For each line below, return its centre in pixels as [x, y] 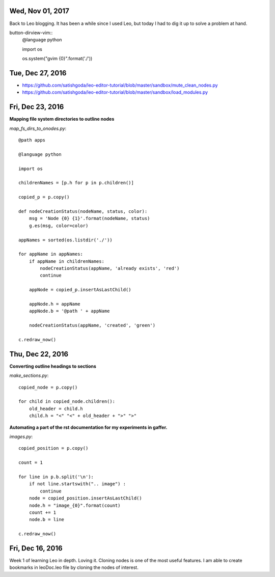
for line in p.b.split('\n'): [56, 477]
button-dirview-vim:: [31, 33]
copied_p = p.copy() [44, 197]
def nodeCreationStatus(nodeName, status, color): [83, 211]
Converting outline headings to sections [53, 366]
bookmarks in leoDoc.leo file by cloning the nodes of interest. [74, 567]
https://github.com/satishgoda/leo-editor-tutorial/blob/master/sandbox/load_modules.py [115, 92]
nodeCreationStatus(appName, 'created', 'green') [92, 325]
